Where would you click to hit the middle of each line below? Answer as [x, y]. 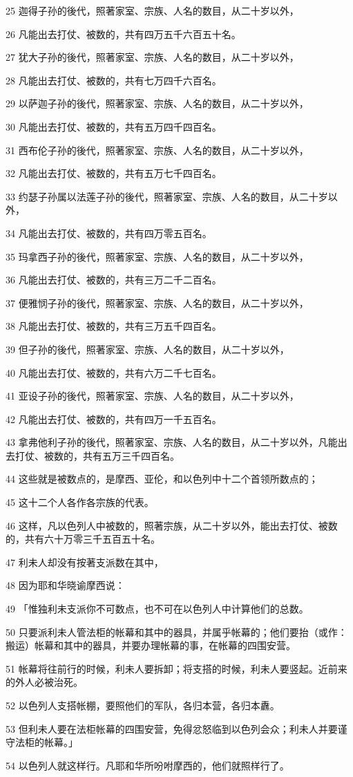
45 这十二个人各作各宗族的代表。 [80, 502]
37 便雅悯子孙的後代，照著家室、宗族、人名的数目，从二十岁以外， [157, 302]
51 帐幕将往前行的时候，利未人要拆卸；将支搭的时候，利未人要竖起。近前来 [176, 668]
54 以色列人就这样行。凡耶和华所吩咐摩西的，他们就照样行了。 [147, 765]
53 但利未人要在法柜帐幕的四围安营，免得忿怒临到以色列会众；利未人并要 [172, 728]
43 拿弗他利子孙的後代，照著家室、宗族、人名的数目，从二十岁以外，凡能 [172, 442]
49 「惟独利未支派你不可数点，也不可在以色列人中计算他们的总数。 [157, 609]
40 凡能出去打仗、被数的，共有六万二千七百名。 [114, 372]
